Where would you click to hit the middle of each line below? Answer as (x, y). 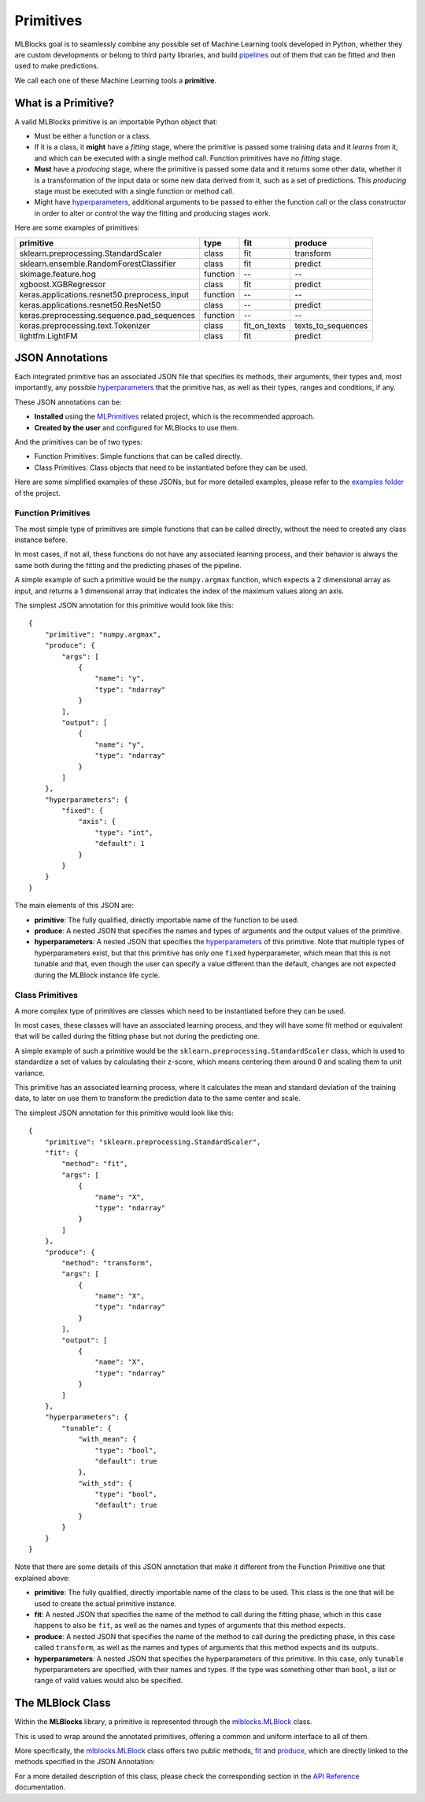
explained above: (42, 1578)
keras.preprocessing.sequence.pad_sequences (107, 315)
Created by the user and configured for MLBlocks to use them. (137, 427)
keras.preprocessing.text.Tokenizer (85, 325)
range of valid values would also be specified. (109, 1681)
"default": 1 (120, 844)
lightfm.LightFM (48, 336)
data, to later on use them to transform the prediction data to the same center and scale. (157, 1099)
